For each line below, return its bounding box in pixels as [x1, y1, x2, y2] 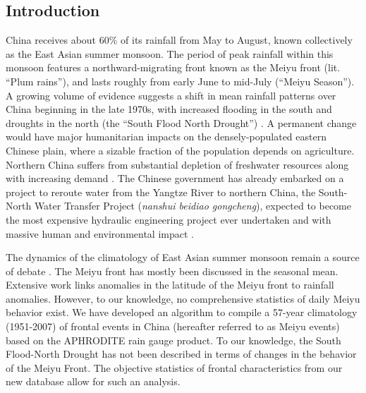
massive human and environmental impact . [6, 226, 194, 241]
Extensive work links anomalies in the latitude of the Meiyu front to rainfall [6, 277, 334, 292]
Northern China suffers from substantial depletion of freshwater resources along [6, 157, 349, 171]
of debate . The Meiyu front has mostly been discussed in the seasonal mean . [6, 263, 338, 278]
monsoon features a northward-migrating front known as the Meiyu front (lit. [6, 60, 341, 75]
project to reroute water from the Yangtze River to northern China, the [6, 184, 316, 199]
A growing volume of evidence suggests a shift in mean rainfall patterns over [6, 87, 336, 102]
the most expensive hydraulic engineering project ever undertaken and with [6, 212, 331, 226]
